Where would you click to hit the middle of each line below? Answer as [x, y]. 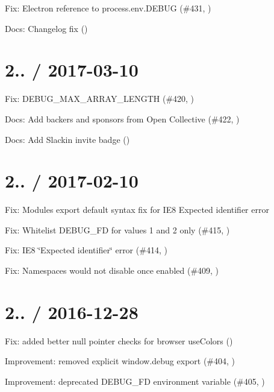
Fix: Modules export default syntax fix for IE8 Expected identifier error [137, 210]
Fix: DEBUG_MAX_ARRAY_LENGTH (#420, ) [100, 99]
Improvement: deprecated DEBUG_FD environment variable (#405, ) [135, 381]
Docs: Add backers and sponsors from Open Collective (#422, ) [122, 119]
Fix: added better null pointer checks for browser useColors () [119, 340]
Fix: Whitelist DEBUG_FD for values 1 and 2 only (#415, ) [117, 229]
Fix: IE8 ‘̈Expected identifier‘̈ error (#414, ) [86, 250]
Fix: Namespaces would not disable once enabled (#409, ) [112, 270]
